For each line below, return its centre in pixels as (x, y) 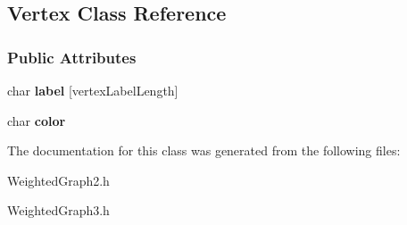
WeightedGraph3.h (58, 210)
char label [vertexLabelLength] (93, 90)
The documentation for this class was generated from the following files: (204, 150)
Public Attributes (72, 57)
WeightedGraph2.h (58, 180)
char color (37, 120)
